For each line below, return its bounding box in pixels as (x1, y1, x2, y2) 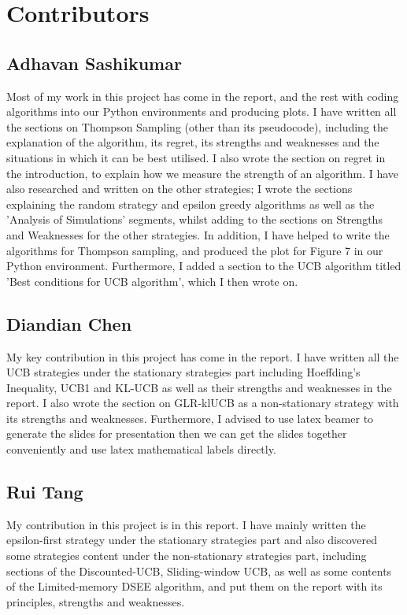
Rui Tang (6, 480, 83, 504)
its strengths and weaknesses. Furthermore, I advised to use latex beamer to (6, 409, 374, 426)
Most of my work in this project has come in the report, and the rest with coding (6, 87, 399, 104)
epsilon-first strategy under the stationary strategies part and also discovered (6, 532, 378, 548)
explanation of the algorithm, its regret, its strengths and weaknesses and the (6, 134, 379, 150)
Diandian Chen (6, 311, 132, 335)
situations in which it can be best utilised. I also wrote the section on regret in (6, 149, 386, 165)
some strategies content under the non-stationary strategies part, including (6, 547, 367, 564)
